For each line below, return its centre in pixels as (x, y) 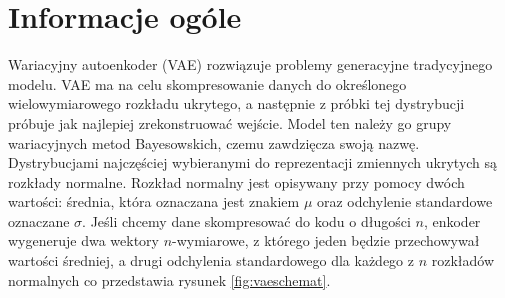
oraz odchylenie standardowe (404, 201)
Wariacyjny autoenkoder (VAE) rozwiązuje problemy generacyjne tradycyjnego (250, 64)
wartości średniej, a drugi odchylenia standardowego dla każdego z (211, 260)
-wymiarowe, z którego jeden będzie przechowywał (326, 240)
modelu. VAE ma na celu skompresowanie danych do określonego (207, 83)
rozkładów (463, 260)
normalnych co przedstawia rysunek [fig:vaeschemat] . (169, 279)
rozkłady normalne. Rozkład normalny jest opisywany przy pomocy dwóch (236, 181)
